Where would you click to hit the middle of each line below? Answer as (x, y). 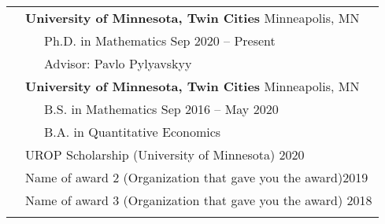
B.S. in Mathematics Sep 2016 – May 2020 (161, 109)
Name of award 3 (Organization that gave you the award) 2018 (199, 200)
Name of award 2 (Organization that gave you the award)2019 (197, 177)
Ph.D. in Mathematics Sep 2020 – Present (160, 40)
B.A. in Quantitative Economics (133, 132)
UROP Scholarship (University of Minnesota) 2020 (165, 154)
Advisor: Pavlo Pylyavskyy (118, 63)
